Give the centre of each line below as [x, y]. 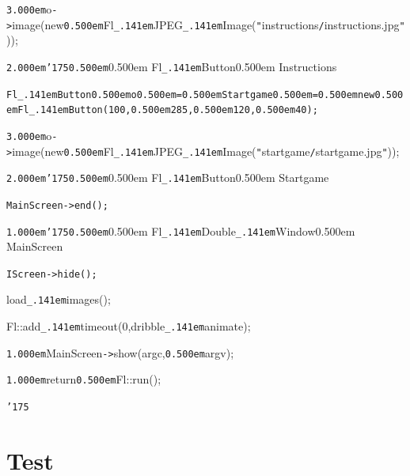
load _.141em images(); [59, 299]
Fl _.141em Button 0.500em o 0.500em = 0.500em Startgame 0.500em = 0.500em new [191, 94]
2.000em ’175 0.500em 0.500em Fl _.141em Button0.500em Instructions [172, 66]
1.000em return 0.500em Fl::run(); [84, 379]
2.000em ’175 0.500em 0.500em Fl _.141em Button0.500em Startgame [168, 178]
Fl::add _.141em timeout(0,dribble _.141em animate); [129, 326]
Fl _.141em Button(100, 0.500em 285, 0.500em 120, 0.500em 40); [168, 110]
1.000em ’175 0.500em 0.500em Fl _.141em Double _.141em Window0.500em [181, 230]
